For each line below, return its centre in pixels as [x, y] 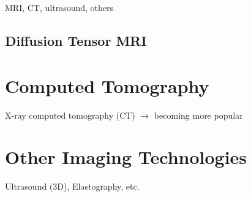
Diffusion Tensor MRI [76, 40]
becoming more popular [198, 115]
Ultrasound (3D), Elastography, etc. [72, 186]
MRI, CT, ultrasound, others [59, 7]
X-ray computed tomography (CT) [70, 115]
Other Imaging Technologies [126, 157]
